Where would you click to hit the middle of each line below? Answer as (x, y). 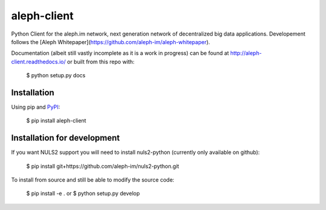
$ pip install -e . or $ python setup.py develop (83, 194)
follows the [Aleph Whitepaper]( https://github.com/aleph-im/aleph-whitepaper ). (111, 42)
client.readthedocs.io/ (39, 62)
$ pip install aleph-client (56, 121)
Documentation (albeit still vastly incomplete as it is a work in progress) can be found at (120, 53)
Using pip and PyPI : (36, 107)
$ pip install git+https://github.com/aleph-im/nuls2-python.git (103, 166)
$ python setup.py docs (56, 75)
